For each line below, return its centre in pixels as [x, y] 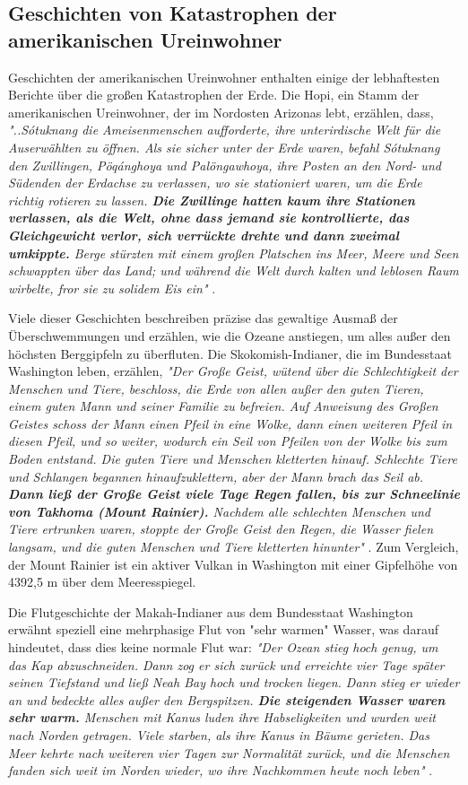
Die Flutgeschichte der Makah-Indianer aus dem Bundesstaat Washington [211, 611]
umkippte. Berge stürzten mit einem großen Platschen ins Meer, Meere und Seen [234, 253]
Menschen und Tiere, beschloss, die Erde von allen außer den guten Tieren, [216, 388]
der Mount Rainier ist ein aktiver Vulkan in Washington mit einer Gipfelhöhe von [233, 564]
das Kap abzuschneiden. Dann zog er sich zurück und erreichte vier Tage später [226, 664]
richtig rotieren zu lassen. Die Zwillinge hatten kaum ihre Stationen [212, 200]
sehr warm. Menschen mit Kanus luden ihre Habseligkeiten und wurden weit [222, 717]
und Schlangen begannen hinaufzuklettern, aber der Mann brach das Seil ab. [216, 476]
